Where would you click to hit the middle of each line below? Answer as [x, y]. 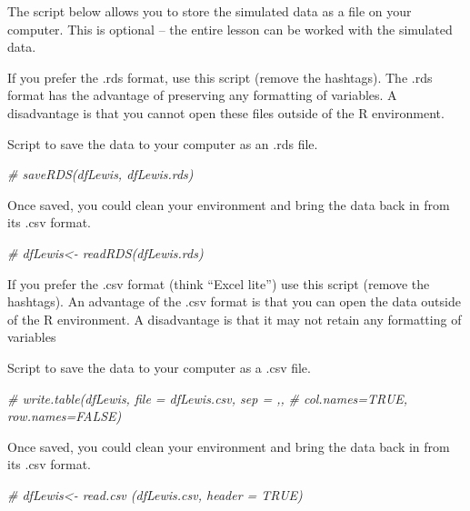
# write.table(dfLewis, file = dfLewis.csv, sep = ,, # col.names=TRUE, [208, 398]
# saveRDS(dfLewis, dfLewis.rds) [100, 174]
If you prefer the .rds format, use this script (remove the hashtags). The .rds [220, 77]
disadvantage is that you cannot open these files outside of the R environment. [226, 112]
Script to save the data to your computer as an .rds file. [163, 143]
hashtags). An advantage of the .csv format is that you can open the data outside [234, 301]
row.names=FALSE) [65, 416]
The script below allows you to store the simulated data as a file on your [210, 11]
